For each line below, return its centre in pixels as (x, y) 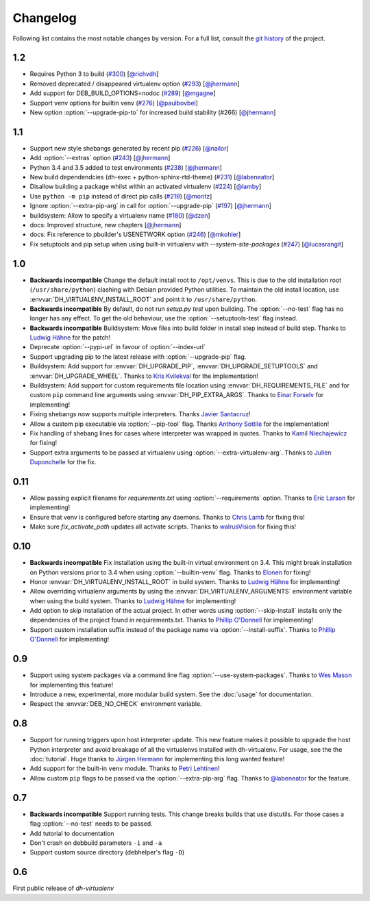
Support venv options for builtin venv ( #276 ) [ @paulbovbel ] (114, 103)
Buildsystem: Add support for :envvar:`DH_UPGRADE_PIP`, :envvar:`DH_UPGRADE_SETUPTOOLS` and (174, 366)
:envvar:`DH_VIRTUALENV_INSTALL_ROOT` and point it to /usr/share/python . (143, 299)
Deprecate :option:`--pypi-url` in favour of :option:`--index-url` (118, 347)
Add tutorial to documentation (72, 833)
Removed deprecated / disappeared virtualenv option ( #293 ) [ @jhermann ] (135, 84)
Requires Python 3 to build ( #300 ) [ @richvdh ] (94, 74)
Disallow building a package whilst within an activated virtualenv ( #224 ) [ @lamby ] (146, 187)
